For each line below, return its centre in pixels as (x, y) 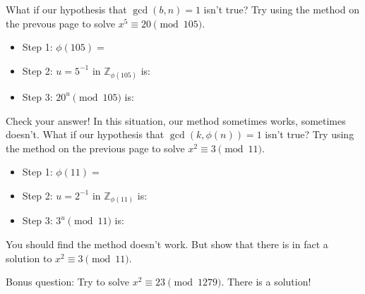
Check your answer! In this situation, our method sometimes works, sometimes (176, 120)
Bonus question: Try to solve (68, 282)
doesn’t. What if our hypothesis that (85, 134)
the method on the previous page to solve (95, 148)
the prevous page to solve (60, 23)
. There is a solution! (266, 282)
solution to (29, 258)
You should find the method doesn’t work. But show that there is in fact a (167, 244)
